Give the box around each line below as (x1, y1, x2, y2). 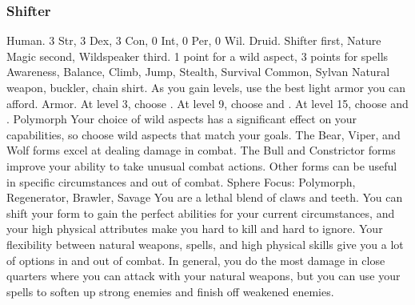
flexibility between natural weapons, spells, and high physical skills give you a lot (6, 235, 404, 252)
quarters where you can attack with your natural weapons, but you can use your (6, 267, 401, 284)
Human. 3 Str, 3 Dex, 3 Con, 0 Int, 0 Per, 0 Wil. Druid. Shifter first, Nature (6, 32, 381, 49)
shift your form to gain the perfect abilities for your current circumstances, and (6, 204, 395, 221)
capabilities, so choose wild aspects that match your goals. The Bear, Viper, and (6, 126, 401, 142)
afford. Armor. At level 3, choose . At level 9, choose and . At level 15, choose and (6, 94, 409, 111)
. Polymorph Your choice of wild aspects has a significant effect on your (6, 110, 357, 127)
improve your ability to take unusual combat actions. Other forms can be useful (6, 157, 397, 174)
